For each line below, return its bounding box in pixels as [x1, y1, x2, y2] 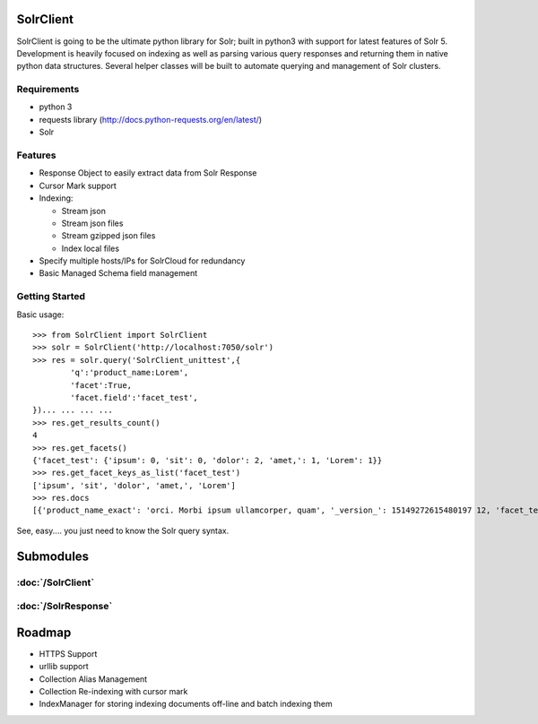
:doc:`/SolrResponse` [16, 600, 113, 613]
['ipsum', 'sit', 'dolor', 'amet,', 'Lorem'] [32, 480, 237, 490]
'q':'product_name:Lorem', [70, 367, 189, 378]
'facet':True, [70, 380, 133, 390]
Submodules [16, 548, 90, 564]
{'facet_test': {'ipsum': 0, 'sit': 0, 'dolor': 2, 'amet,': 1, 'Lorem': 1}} [32, 455, 383, 465]
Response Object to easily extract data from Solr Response [39, 168, 257, 178]
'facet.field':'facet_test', [70, 392, 199, 402]
